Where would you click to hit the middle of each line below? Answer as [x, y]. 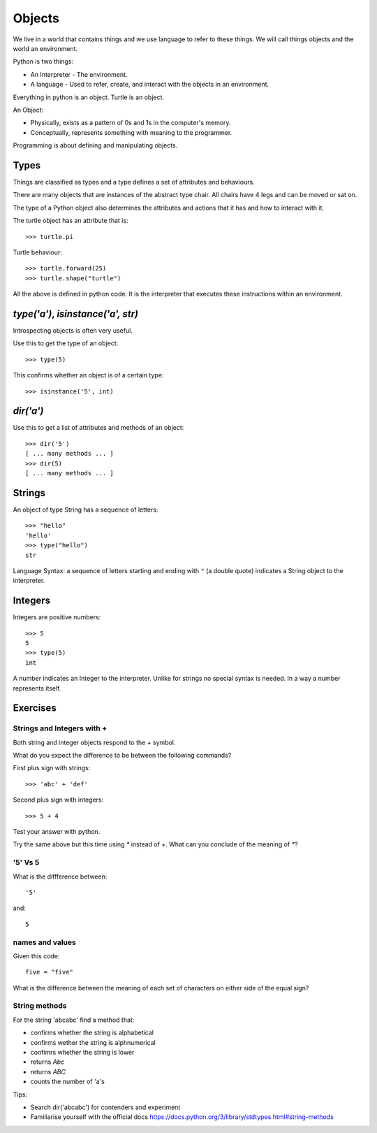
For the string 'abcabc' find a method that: [74, 1020]
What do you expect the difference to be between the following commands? [122, 756]
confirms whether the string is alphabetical [92, 1033]
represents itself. [37, 688]
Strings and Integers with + [60, 728]
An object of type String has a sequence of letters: [86, 510]
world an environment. [45, 48]
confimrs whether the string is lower [82, 1052]
